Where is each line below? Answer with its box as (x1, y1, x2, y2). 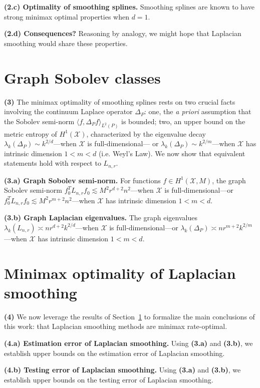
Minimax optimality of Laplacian (4, 262, 236, 283)
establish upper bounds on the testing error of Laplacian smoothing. (4, 374, 213, 384)
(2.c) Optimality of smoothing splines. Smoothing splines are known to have (4, 2, 254, 12)
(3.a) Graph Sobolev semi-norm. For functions (4, 175, 161, 185)
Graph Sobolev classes (4, 67, 161, 88)
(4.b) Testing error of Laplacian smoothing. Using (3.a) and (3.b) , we (4, 364, 241, 375)
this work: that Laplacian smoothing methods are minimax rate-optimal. (4, 321, 227, 331)
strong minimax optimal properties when (4, 11, 129, 22)
